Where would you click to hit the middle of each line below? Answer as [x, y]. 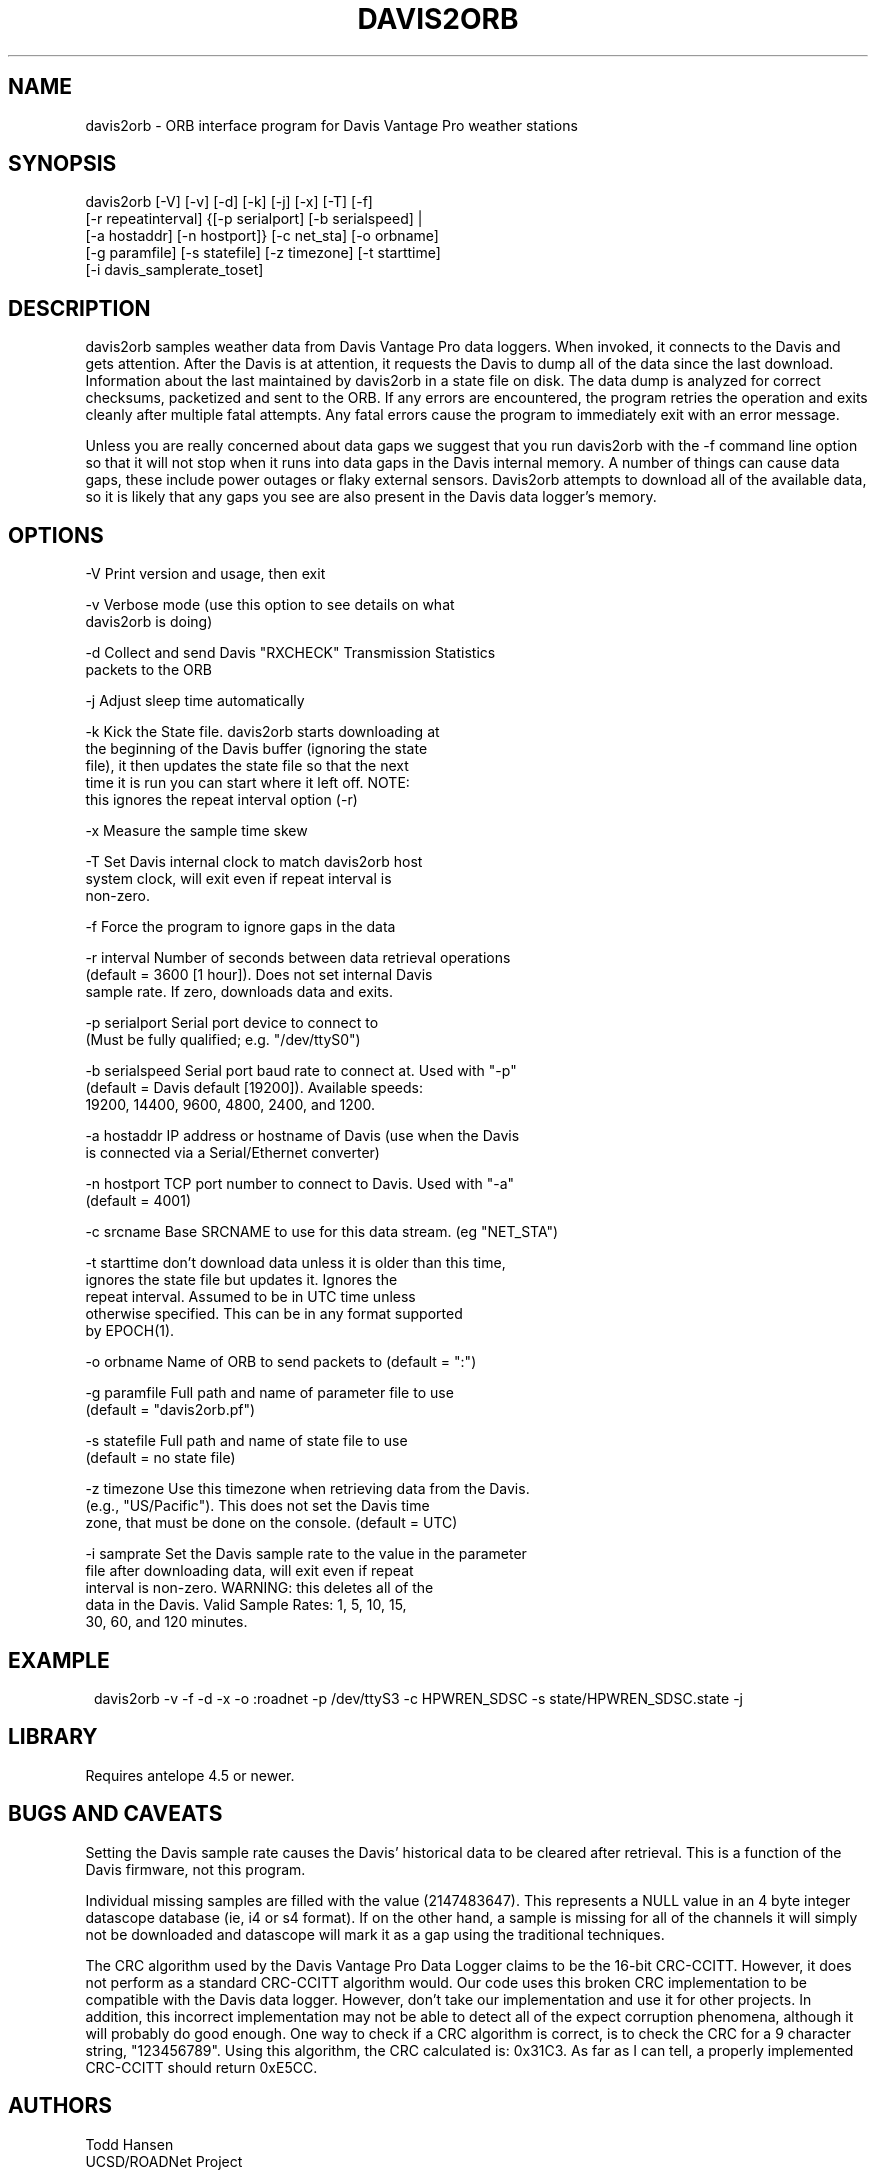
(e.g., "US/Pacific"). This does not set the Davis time [257, 1506]
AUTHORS [60, 2106]
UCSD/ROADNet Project [164, 2161]
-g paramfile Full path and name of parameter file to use [269, 1393]
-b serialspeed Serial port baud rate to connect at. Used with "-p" [301, 1071]
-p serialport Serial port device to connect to [232, 1023]
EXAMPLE [59, 1660]
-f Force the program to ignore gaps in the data [240, 927]
